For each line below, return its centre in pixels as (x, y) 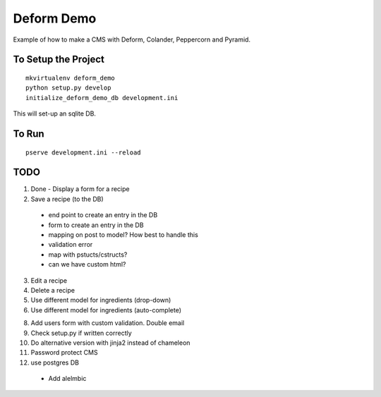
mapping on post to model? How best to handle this (123, 235)
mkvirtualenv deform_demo (71, 78)
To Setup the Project (59, 60)
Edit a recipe (49, 280)
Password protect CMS (64, 353)
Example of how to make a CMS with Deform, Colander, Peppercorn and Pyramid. (132, 39)
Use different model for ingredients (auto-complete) (106, 310)
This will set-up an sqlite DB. (55, 114)
